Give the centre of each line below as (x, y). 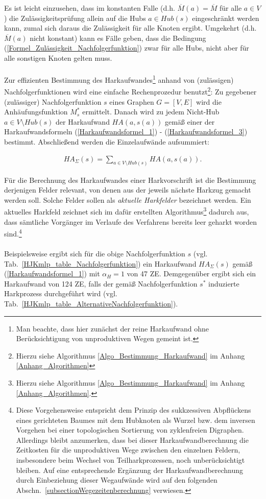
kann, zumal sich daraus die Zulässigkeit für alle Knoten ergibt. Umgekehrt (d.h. (130, 28)
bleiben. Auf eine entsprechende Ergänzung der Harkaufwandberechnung (130, 470)
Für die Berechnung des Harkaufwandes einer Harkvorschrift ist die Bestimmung (130, 180)
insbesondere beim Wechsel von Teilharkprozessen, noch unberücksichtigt (130, 460)
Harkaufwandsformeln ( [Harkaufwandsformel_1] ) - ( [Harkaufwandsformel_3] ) (126, 132)
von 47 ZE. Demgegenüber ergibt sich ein (191, 274)
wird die (209, 101)
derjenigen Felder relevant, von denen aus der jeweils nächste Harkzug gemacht (128, 190)
